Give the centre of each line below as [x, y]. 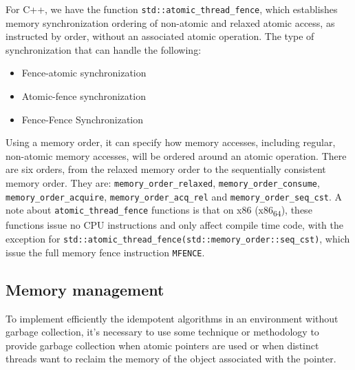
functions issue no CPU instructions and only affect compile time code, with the [174, 225]
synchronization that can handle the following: [104, 49]
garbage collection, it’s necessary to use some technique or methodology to [162, 332]
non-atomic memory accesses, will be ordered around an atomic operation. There [176, 155]
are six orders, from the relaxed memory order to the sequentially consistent [166, 169]
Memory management [85, 289]
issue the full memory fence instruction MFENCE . [105, 252]
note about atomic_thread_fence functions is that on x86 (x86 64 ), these [159, 211]
